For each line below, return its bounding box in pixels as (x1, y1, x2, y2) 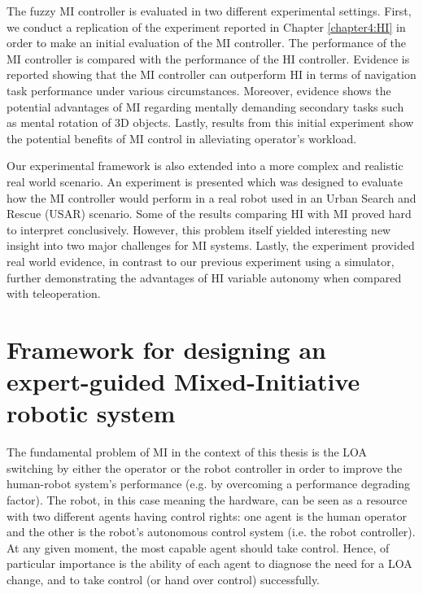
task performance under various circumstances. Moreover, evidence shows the (7, 81, 391, 98)
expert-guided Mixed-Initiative (7, 365, 360, 398)
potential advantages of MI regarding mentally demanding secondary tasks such (7, 98, 404, 115)
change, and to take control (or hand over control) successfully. (7, 570, 320, 587)
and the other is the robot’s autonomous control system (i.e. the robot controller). (7, 523, 416, 540)
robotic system (7, 396, 176, 430)
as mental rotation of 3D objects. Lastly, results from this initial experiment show (7, 114, 414, 131)
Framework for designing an (7, 332, 326, 365)
